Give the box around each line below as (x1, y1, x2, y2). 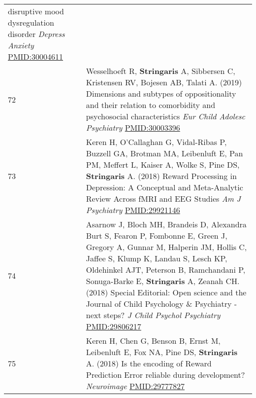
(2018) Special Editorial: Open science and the (86, 287, 247, 298)
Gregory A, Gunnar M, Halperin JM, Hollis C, (86, 241, 247, 253)
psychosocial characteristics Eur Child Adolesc (86, 110, 245, 122)
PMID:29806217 (86, 321, 141, 332)
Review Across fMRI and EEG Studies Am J (86, 193, 241, 204)
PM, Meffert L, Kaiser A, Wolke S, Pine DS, (86, 159, 240, 170)
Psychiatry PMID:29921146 (86, 204, 180, 216)
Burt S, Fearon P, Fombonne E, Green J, (86, 230, 227, 241)
